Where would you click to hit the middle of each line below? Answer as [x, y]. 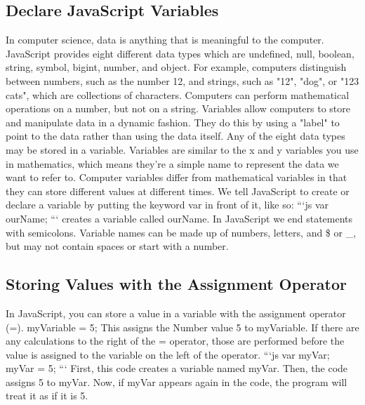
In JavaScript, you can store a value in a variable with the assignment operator [176, 313]
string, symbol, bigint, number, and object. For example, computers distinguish [176, 67]
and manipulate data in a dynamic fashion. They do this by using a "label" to [173, 122]
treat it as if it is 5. [47, 396]
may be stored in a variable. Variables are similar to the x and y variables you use [182, 149]
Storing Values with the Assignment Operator [177, 284]
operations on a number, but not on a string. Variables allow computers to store [178, 108]
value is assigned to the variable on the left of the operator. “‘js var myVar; [168, 354]
